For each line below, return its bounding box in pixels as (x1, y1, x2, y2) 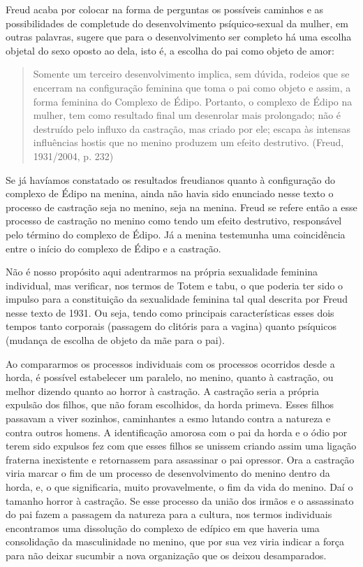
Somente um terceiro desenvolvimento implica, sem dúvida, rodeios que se (33, 66, 350, 81)
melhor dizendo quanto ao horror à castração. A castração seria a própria (6, 383, 319, 398)
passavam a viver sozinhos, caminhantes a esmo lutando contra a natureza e (6, 411, 331, 426)
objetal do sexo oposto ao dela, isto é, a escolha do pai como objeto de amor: (6, 43, 334, 57)
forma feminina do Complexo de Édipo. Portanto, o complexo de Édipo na (33, 94, 353, 108)
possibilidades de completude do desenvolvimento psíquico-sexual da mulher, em (6, 15, 348, 30)
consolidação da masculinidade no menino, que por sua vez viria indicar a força (6, 534, 344, 549)
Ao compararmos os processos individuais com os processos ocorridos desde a (6, 356, 335, 371)
